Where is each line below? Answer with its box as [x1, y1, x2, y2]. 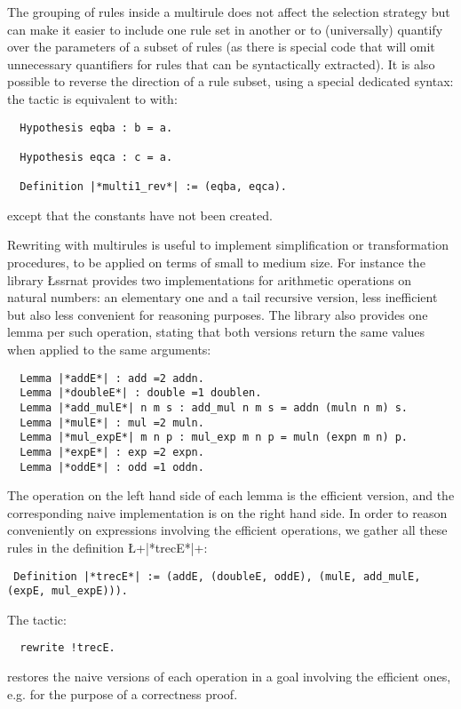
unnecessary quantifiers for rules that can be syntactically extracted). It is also [7, 54, 435, 73]
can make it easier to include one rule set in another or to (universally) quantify [7, 20, 443, 38]
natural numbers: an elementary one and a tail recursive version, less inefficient [7, 288, 438, 307]
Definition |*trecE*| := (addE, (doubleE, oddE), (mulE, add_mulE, [13, 570, 421, 583]
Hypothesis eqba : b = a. [20, 121, 173, 134]
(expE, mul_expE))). [7, 585, 129, 598]
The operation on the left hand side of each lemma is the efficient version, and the [7, 486, 455, 505]
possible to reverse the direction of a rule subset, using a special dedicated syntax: [7, 72, 454, 91]
